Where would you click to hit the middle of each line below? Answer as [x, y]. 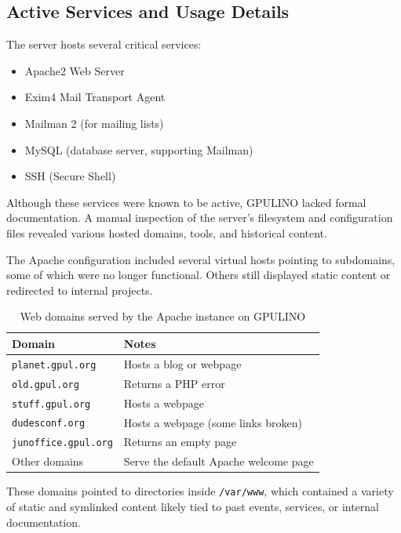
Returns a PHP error [174, 383]
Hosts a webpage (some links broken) [213, 422]
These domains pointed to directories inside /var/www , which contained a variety [200, 491]
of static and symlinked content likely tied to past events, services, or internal [193, 507]
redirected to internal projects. [80, 290]
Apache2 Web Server [75, 70]
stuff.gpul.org [51, 404]
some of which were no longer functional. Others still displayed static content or [199, 275]
